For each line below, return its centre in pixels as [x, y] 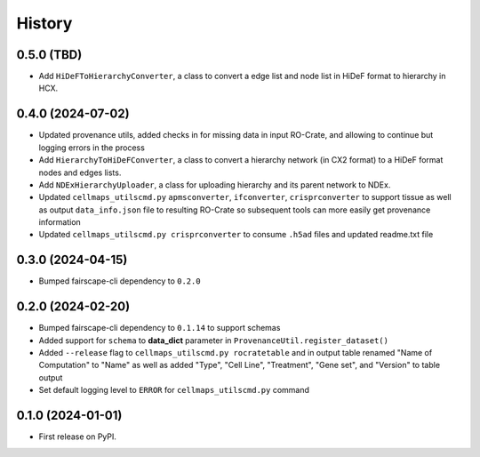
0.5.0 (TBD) [49, 55]
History [44, 23]
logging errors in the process [92, 148]
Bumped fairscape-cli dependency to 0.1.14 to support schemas [160, 328]
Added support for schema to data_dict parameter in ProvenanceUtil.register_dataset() [213, 340]
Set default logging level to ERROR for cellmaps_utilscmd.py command [174, 390]
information [60, 222]
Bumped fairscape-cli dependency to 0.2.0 [120, 281]
